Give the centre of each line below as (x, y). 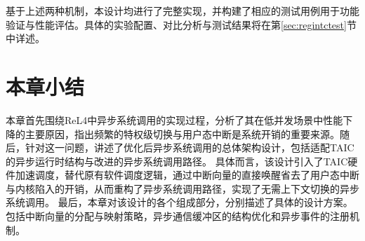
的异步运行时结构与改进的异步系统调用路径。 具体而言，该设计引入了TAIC (177, 161)
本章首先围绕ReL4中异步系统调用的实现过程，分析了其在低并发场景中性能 (174, 119)
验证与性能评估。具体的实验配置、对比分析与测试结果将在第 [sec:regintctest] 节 (181, 24)
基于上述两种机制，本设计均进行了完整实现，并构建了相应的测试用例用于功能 (182, 11)
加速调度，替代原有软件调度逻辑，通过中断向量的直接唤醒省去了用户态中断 (187, 175)
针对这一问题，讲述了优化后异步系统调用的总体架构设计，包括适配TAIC (190, 147)
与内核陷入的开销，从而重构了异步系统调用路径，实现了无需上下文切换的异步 (182, 188)
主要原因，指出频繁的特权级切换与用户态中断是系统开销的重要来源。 (182, 133)
